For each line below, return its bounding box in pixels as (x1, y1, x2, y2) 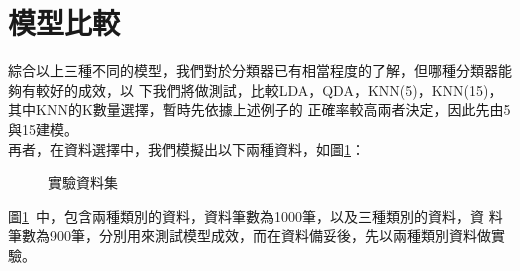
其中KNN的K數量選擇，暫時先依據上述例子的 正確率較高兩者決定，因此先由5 (8, 99, 511, 120)
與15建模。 (8, 118, 78, 139)
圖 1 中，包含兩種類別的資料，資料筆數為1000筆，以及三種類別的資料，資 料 (8, 205, 503, 226)
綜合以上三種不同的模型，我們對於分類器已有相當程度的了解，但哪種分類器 (8, 60, 498, 81)
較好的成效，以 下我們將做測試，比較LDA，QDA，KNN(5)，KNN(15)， (35, 79, 503, 100)
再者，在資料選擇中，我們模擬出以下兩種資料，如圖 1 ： (8, 138, 365, 159)
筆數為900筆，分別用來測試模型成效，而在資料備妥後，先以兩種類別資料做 (8, 225, 491, 246)
